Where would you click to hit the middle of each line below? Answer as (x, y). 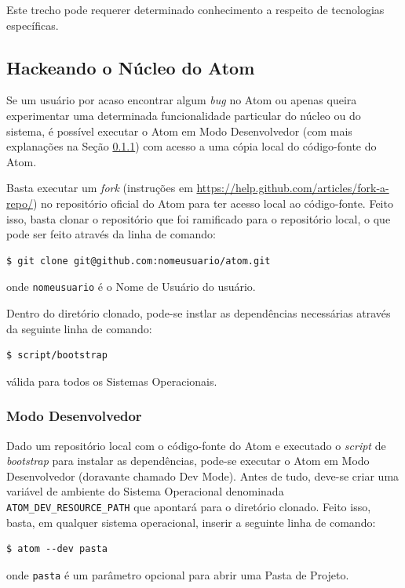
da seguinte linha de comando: (79, 328)
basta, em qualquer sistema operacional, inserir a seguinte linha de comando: (191, 522)
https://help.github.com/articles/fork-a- (293, 188)
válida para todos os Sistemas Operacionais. (112, 381)
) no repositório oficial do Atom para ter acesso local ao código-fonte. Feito (213, 203)
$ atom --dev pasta (57, 549)
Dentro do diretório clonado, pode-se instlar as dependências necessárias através (199, 312)
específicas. (33, 25)
